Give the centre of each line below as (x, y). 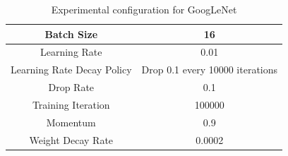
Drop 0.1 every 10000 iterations (210, 70)
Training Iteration (71, 104)
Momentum (71, 122)
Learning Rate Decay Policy (71, 70)
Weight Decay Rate (71, 139)
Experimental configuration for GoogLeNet (144, 9)
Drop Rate (71, 87)
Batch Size (71, 34)
